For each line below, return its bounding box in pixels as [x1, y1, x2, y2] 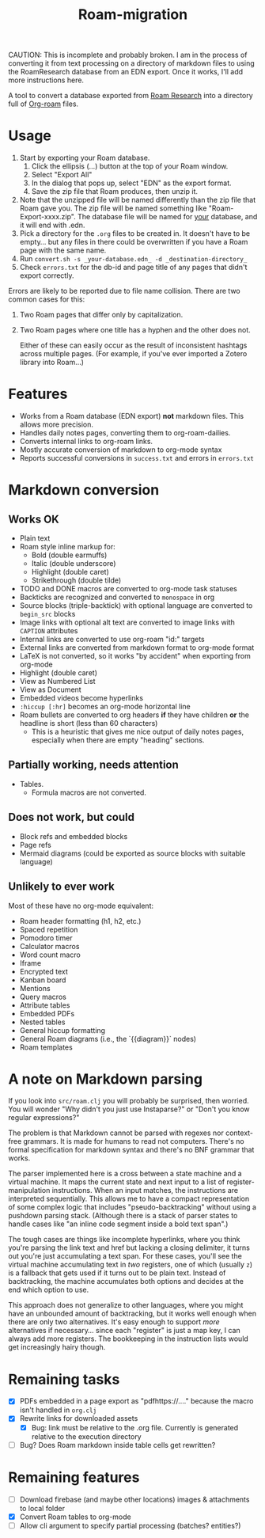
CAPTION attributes [19, 626, 78, 636]
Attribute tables [19, 1000, 70, 1010]
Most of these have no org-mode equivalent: [8, 901, 154, 910]
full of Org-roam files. [8, 99, 79, 108]
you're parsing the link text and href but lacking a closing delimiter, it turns [8, 1243, 251, 1252]
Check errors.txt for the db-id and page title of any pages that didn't [19, 263, 248, 272]
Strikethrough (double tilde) [31, 575, 122, 585]
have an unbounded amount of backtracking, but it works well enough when [8, 1308, 257, 1319]
